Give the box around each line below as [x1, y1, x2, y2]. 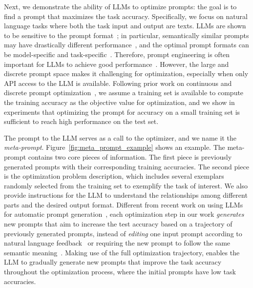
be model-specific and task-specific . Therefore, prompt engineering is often [4, 49, 230, 59]
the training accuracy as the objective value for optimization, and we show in [4, 97, 235, 107]
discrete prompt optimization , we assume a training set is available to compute [4, 87, 244, 98]
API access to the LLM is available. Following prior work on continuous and [4, 78, 232, 88]
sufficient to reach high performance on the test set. [4, 116, 159, 126]
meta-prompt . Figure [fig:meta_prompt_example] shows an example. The [4, 142, 225, 152]
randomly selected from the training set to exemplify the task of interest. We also [4, 180, 248, 190]
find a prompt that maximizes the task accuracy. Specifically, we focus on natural [4, 11, 248, 21]
